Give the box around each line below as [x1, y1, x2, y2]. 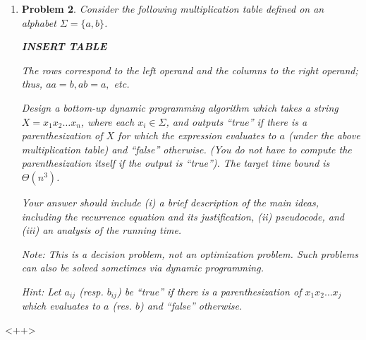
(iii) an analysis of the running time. [21, 223, 182, 238]
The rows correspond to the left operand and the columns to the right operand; [21, 62, 358, 77]
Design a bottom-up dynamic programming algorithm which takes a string [21, 100, 338, 115]
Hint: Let [21, 283, 61, 298]
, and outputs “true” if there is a [166, 114, 307, 129]
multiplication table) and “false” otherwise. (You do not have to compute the [21, 141, 352, 156]
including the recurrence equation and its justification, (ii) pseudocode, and [21, 209, 344, 223]
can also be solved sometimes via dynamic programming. [21, 260, 264, 275]
